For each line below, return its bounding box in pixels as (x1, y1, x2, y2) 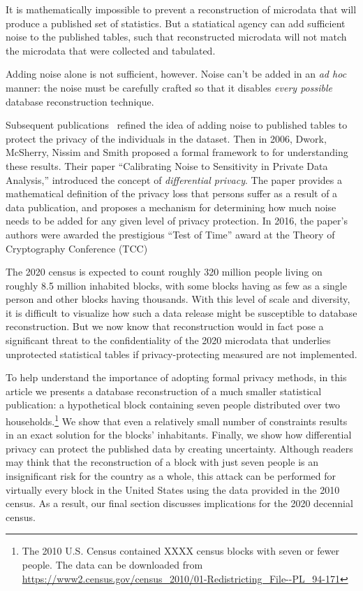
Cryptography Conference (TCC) (6, 241, 148, 255)
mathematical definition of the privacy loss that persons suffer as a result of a (6, 186, 338, 201)
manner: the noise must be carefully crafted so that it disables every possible (6, 80, 332, 94)
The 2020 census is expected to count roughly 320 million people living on (6, 264, 323, 279)
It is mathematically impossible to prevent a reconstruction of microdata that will (6, 2, 357, 16)
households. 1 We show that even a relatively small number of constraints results (6, 412, 348, 428)
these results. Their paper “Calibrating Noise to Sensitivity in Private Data (6, 158, 328, 173)
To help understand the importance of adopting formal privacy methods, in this (6, 370, 347, 385)
